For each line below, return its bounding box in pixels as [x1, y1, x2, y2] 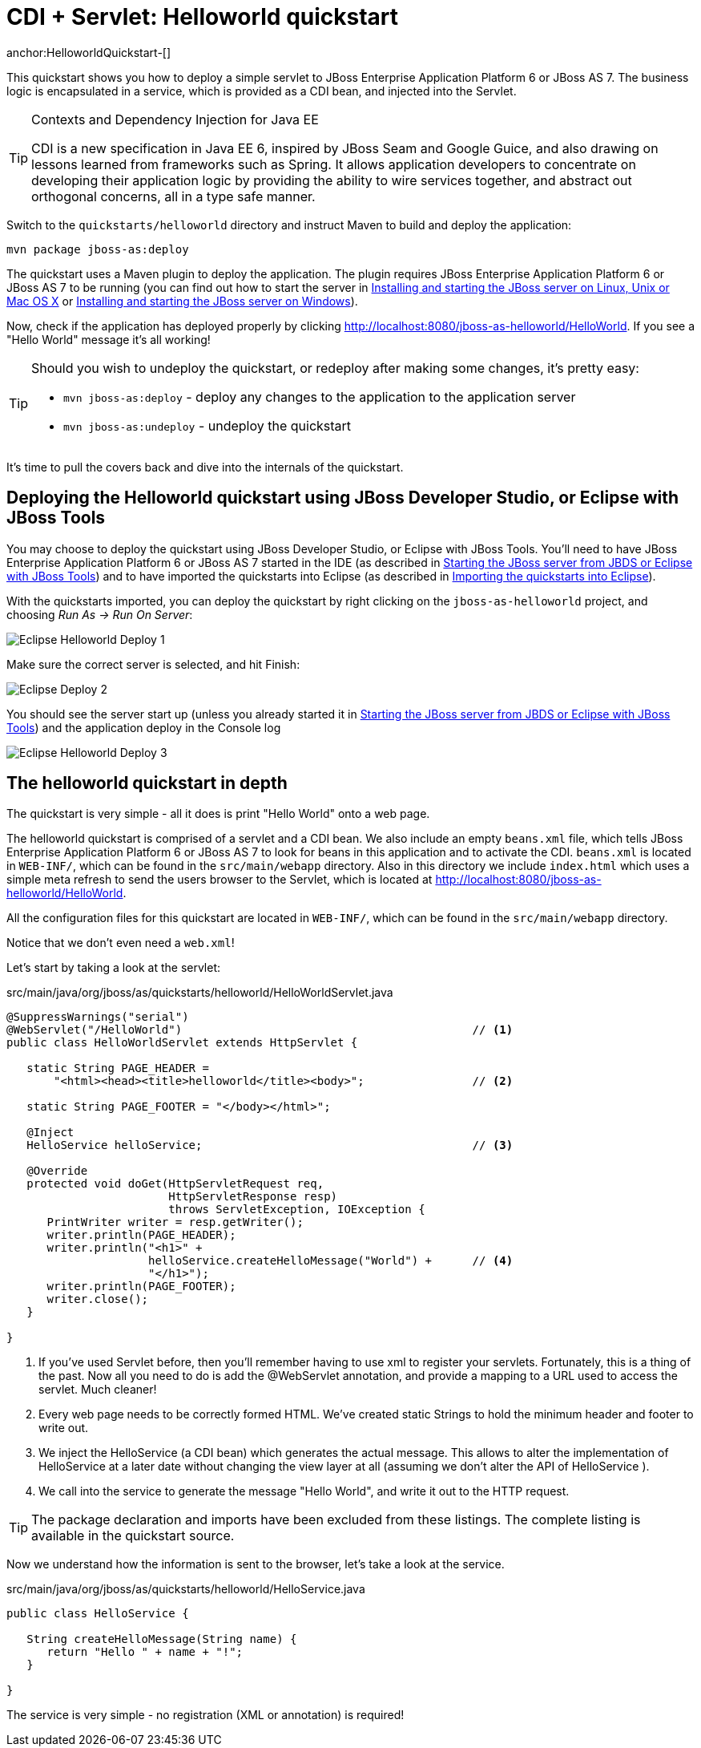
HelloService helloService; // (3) [26, 1139, 514, 1152]
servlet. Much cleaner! [38, 1382, 157, 1397]
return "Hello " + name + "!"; [46, 1645, 244, 1659]
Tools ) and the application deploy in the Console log [6, 720, 281, 734]
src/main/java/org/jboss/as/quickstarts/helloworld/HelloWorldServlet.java [6, 985, 393, 1000]
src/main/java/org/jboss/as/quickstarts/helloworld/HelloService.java [6, 1582, 365, 1596]
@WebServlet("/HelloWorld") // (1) [6, 1023, 514, 1037]
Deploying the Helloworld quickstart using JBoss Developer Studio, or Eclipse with [6, 488, 679, 508]
